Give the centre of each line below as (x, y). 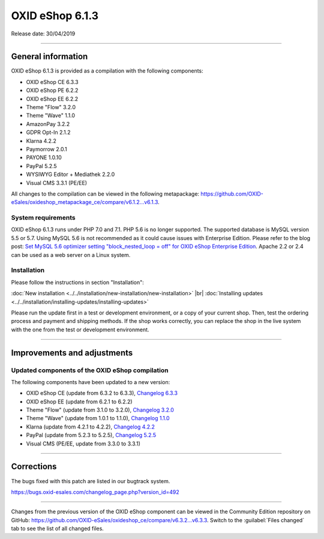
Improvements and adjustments (72, 353)
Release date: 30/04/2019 (43, 34)
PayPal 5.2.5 (41, 166)
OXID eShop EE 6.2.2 (52, 98)
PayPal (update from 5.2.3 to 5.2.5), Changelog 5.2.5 (91, 435)
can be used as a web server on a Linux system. (71, 254)
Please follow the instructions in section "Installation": (77, 282)
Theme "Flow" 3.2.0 (51, 107)
